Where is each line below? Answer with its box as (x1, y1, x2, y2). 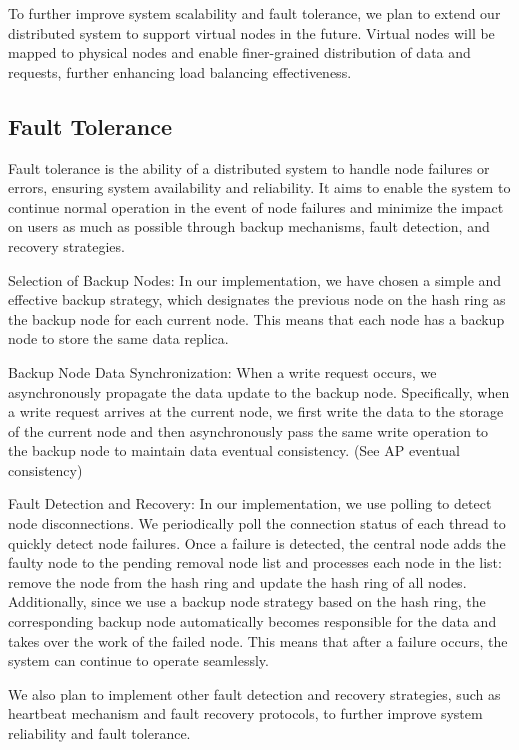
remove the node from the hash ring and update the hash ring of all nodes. (8, 571, 467, 592)
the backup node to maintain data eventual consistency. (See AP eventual (8, 440, 460, 461)
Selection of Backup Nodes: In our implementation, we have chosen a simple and (8, 269, 502, 290)
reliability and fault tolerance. (8, 723, 191, 744)
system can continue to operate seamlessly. (8, 650, 269, 671)
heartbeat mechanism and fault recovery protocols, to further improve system (8, 703, 483, 724)
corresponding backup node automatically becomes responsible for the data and (8, 611, 497, 632)
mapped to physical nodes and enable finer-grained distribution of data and (8, 42, 471, 63)
